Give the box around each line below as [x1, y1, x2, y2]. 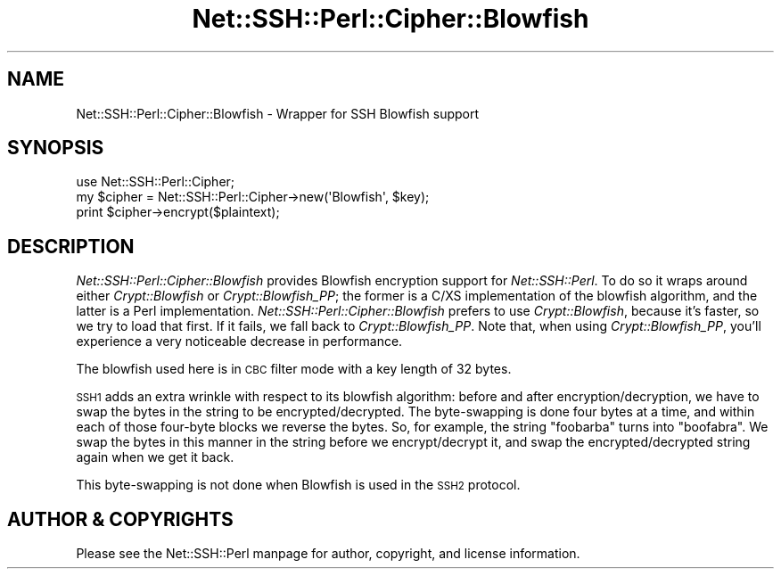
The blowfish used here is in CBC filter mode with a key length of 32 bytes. [76, 361, 512, 377]
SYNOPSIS [7, 136, 104, 160]
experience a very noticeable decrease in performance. [76, 333, 403, 350]
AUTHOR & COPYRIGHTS [7, 507, 234, 531]
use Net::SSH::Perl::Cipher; [76, 174, 235, 190]
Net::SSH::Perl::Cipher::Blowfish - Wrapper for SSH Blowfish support [76, 105, 480, 121]
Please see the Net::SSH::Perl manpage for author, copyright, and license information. [76, 546, 580, 562]
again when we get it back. [76, 449, 234, 465]
